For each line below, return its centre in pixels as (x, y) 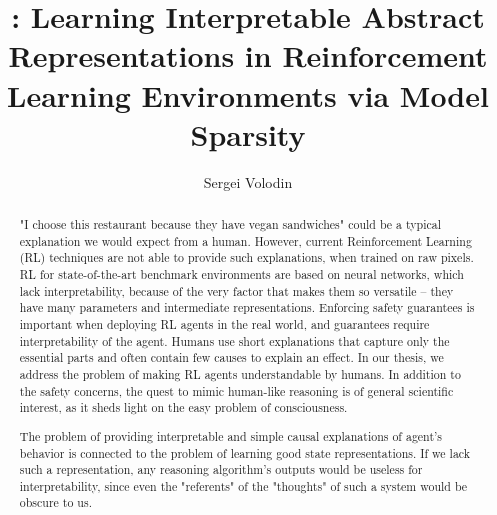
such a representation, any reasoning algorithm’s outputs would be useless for (221, 469)
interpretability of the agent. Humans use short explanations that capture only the (234, 340)
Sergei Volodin (248, 181)
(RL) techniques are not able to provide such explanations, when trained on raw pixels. (246, 257)
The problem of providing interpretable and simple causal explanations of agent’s (231, 435)
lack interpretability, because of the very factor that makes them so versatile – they (236, 290)
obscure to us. (55, 502)
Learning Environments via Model (248, 94)
